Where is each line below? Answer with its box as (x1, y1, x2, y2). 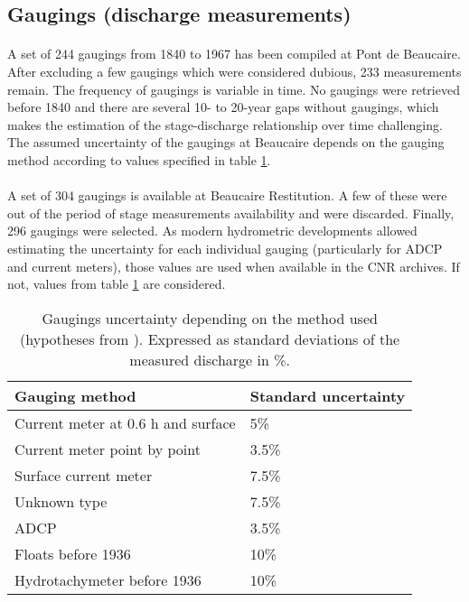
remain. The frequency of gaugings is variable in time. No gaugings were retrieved (7, 79, 460, 98)
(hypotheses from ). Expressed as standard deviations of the (20, 328, 400, 349)
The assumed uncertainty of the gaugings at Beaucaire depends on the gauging (7, 133, 445, 152)
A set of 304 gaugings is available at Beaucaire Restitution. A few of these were (7, 186, 447, 205)
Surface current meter (14, 464, 153, 486)
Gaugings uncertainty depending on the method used (42, 307, 378, 329)
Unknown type (14, 490, 108, 512)
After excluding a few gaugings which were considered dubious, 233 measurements (7, 61, 462, 80)
